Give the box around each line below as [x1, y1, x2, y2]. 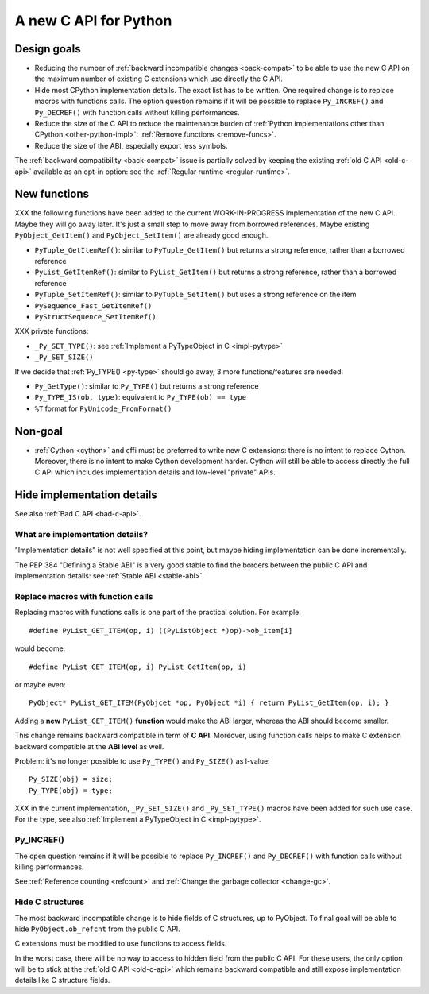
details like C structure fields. [14, 976, 110, 985]
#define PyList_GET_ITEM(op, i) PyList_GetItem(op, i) [29, 662, 247, 671]
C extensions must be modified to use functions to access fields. [14, 938, 227, 949]
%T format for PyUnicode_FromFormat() [34, 404, 172, 413]
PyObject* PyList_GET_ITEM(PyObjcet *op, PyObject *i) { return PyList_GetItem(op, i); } [29, 698, 389, 707]
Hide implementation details [14, 489, 158, 502]
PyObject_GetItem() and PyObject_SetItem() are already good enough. [14, 230, 269, 240]
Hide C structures [14, 896, 85, 907]
